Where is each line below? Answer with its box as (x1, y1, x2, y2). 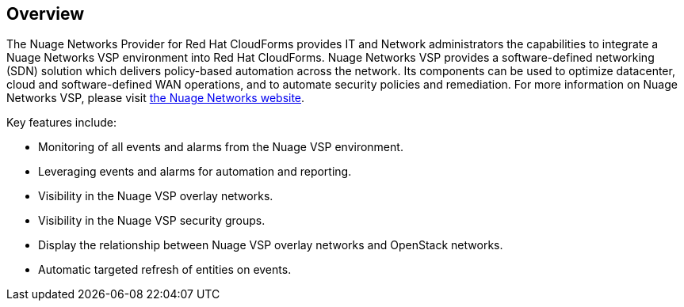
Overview (6, 4, 85, 24)
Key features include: (6, 116, 117, 130)
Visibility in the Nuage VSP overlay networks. (38, 189, 273, 203)
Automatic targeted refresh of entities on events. (38, 263, 292, 277)
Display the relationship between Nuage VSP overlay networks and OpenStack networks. (38, 238, 503, 252)
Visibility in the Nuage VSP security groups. (38, 214, 266, 228)
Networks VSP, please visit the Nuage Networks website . (6, 91, 305, 105)
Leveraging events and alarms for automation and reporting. (38, 165, 352, 179)
